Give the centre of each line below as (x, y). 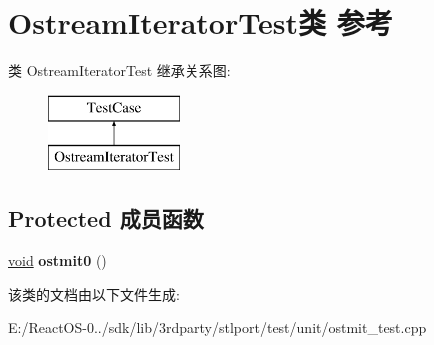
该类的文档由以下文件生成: (94, 293)
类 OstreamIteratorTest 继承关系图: (119, 70)
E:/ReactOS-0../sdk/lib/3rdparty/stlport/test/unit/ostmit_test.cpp (217, 327)
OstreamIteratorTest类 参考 (200, 22)
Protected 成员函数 (106, 218)
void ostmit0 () (57, 260)
